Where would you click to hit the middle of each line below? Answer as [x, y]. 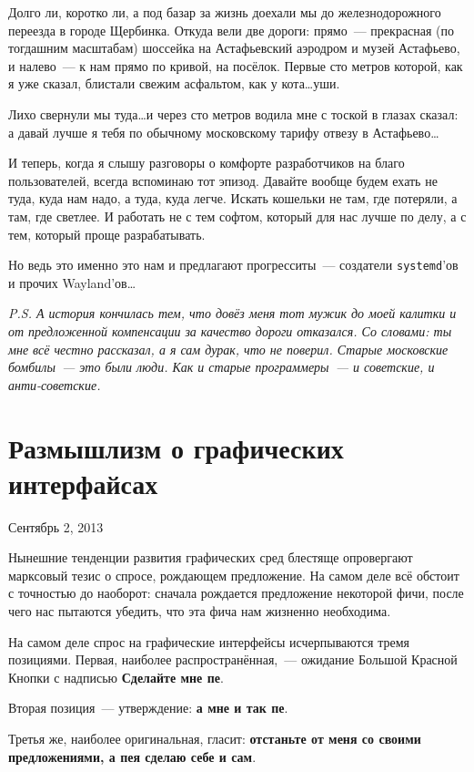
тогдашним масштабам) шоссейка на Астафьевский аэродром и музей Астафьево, [234, 48]
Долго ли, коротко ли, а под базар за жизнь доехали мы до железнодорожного [225, 12]
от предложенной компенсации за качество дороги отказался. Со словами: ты [230, 330]
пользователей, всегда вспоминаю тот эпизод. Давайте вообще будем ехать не [223, 180]
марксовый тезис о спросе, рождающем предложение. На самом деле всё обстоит [234, 575]
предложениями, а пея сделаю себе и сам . [132, 756]
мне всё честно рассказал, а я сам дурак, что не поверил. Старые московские [228, 349]
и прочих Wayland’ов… [72, 282]
